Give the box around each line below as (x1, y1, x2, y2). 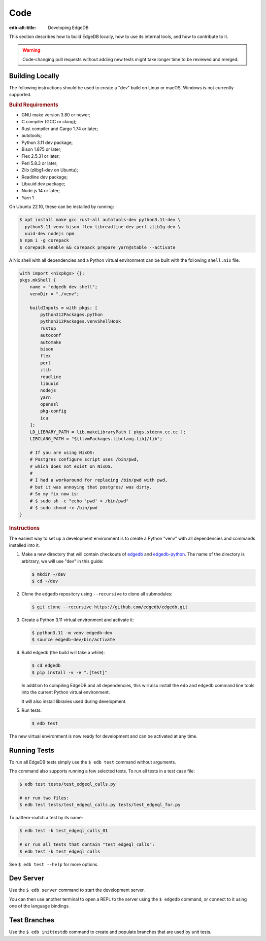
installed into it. (9, 542, 40, 548)
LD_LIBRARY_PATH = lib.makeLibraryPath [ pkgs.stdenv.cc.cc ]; (30, 429, 186, 435)
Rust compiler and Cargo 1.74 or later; (21, 126, 98, 132)
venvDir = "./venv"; (30, 291, 80, 297)
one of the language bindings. (9, 903, 70, 909)
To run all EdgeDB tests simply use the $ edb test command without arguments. (9, 759, 176, 765)
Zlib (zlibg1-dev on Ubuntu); (21, 167, 78, 173)
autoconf (40, 333, 62, 338)
